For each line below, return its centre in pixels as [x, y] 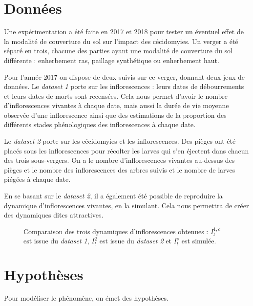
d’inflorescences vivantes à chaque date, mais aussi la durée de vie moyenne [116, 105]
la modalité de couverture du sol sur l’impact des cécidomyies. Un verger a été [121, 41]
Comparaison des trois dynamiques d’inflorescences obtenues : [116, 231]
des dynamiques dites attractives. [54, 215]
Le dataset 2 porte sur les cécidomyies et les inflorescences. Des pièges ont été [120, 141]
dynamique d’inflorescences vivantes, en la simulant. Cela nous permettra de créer [126, 205]
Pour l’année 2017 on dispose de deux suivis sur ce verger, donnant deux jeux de [125, 76]
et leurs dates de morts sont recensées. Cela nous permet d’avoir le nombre [116, 96]
